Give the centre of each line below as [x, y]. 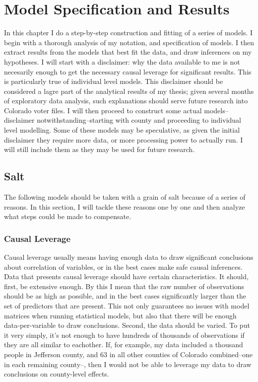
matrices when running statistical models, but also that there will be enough [120, 315]
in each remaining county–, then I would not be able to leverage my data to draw [128, 364]
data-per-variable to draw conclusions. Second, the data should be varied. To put [127, 325]
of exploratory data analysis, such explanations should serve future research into [126, 101]
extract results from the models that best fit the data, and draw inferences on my [128, 52]
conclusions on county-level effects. [57, 374]
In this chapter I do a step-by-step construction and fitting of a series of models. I [129, 33]
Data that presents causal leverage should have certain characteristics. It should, [126, 276]
